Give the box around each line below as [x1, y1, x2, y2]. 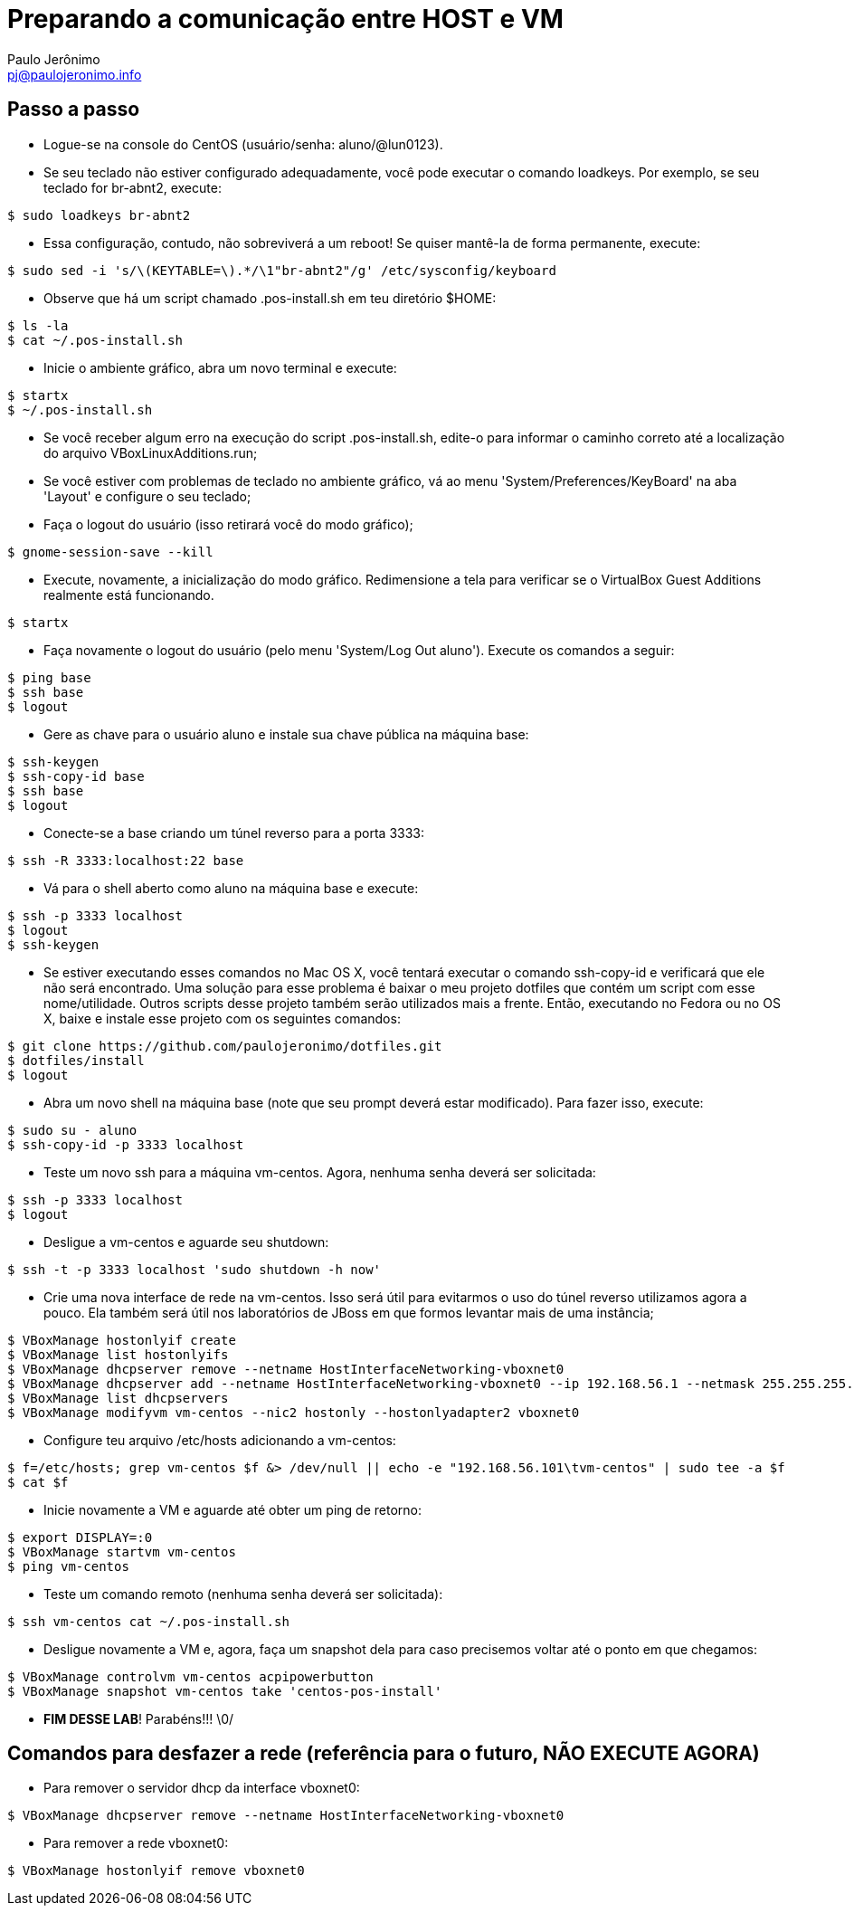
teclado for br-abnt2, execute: [43, 179, 222, 195]
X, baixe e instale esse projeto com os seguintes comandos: [43, 1010, 401, 1026]
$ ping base [7, 670, 91, 685]
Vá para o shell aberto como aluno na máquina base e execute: [43, 880, 419, 896]
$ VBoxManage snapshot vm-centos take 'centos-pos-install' [7, 1683, 442, 1699]
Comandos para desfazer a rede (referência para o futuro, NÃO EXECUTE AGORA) [7, 1742, 760, 1765]
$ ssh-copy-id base [7, 768, 145, 784]
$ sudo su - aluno [7, 1122, 138, 1137]
